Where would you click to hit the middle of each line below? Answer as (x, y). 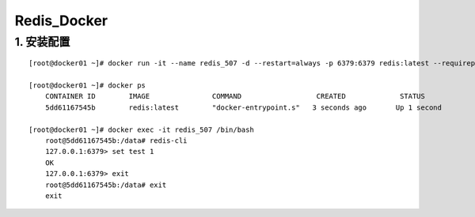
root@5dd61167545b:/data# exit (106, 185)
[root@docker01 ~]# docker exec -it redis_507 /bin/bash (142, 129)
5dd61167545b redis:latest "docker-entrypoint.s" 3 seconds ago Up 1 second (243, 107)
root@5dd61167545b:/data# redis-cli (116, 140)
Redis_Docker (61, 21)
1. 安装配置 (42, 42)
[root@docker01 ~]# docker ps (87, 85)
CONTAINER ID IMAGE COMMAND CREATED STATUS (235, 96)
